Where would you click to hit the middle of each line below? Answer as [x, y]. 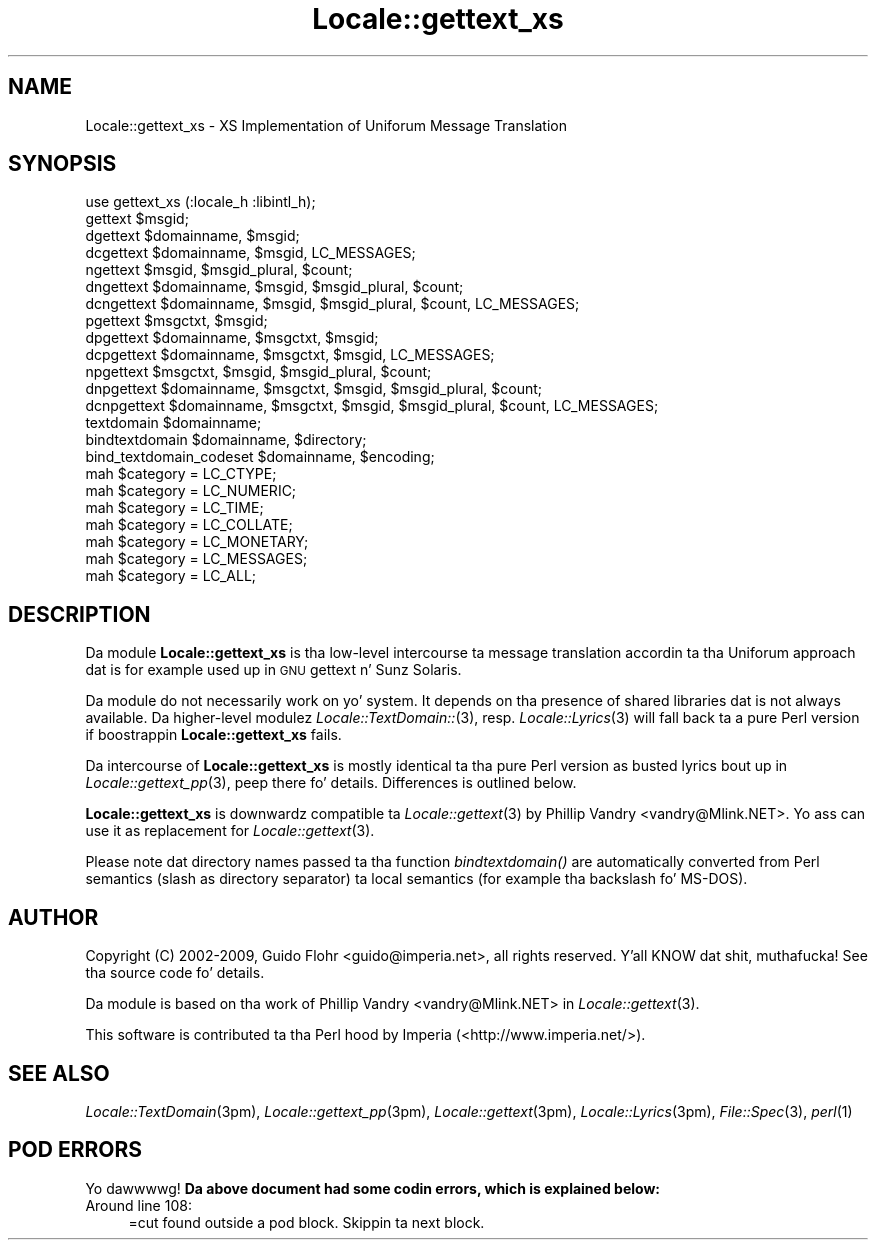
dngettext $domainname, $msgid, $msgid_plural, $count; [274, 287]
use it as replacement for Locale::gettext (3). [230, 831]
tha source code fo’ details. [175, 973]
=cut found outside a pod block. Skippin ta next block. [306, 1222]
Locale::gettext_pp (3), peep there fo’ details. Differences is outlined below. [331, 783]
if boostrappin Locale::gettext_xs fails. [213, 735]
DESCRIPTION [79, 614]
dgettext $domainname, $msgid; [192, 236]
